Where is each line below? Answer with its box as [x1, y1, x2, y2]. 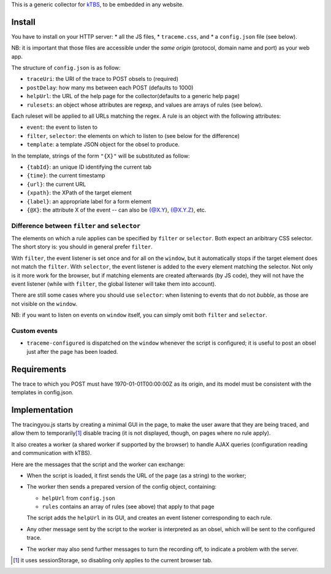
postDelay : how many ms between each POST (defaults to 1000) [26, 83, 194, 91]
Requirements [11, 364, 67, 374]
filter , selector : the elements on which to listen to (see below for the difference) [26, 132, 240, 139]
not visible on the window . [11, 300, 78, 307]
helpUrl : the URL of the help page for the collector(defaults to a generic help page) [26, 93, 240, 100]
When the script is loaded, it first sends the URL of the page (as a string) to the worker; [26, 472, 246, 479]
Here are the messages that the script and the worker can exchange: [11, 461, 185, 468]
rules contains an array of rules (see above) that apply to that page [42, 503, 215, 510]
